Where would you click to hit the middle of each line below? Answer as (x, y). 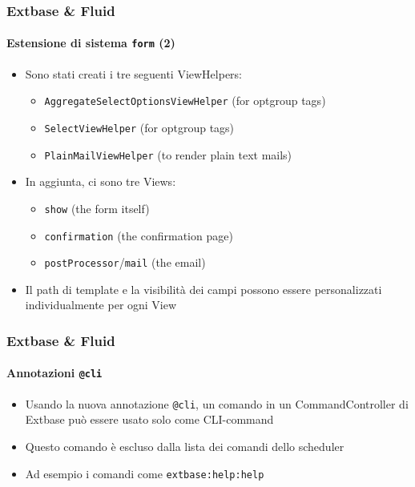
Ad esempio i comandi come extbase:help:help (145, 473)
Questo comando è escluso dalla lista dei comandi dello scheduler (185, 446)
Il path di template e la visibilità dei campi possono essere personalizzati (203, 289)
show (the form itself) (97, 208)
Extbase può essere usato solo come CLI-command (149, 419)
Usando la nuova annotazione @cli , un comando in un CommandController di (217, 403)
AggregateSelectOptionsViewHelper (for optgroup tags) (185, 101)
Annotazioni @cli (54, 373)
